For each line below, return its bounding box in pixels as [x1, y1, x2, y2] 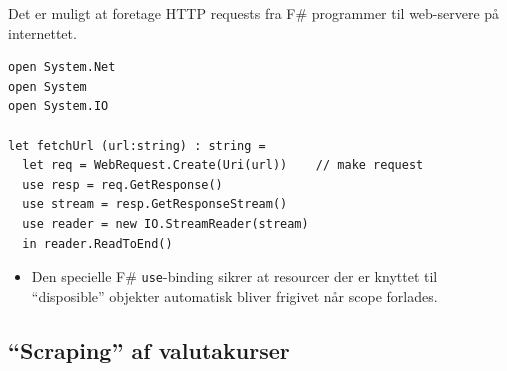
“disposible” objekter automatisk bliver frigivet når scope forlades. [31, 285, 438, 306]
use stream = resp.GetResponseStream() [22, 197, 288, 212]
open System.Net [8, 60, 116, 75]
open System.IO [8, 99, 109, 114]
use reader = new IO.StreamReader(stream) [22, 216, 309, 231]
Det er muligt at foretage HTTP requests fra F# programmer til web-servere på [8, 3, 500, 23]
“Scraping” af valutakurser [8, 334, 290, 365]
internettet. [8, 22, 77, 43]
